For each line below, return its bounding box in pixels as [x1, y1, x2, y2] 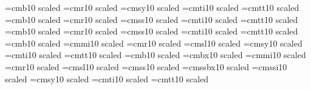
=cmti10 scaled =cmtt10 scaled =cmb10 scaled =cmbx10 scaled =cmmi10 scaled [5, 48, 306, 61]
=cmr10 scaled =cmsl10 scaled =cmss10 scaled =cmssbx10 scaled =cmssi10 [5, 60, 287, 73]
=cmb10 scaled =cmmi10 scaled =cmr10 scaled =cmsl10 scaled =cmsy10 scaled [5, 36, 302, 49]
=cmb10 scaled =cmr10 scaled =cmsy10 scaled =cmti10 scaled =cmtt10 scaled [5, 1, 299, 13]
